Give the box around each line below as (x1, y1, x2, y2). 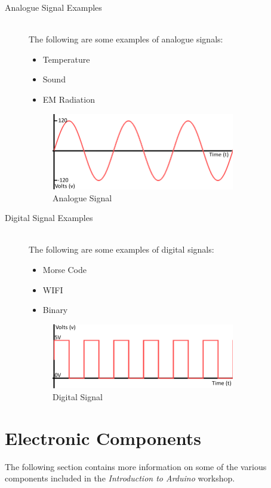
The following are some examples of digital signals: (29, 243, 214, 256)
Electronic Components (5, 425, 201, 450)
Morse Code (42, 263, 87, 275)
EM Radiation (42, 93, 95, 105)
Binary (42, 303, 68, 316)
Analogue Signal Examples (5, 1, 102, 13)
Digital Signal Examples (5, 211, 93, 224)
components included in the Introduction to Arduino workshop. (5, 472, 235, 484)
